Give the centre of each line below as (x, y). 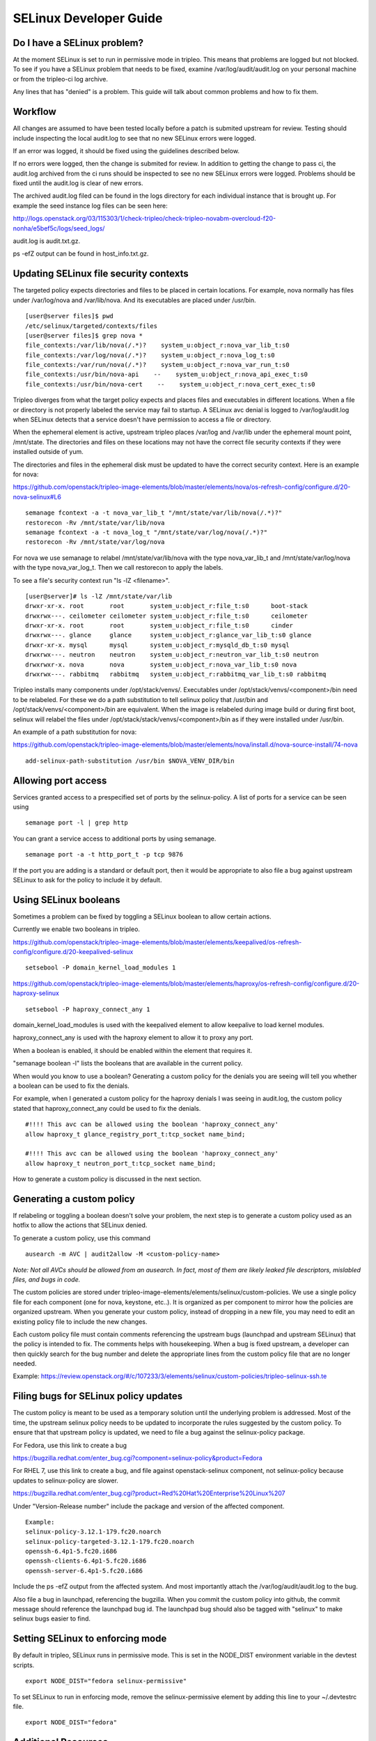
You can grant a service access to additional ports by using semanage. (115, 838)
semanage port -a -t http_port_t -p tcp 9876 (104, 854)
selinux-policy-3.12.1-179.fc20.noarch (93, 1532)
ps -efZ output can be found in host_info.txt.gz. (81, 253)
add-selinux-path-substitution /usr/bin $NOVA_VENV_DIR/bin (130, 760)
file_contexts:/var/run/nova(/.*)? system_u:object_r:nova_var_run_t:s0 (157, 365)
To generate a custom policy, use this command (82, 1238)
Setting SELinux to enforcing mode (90, 1639)
